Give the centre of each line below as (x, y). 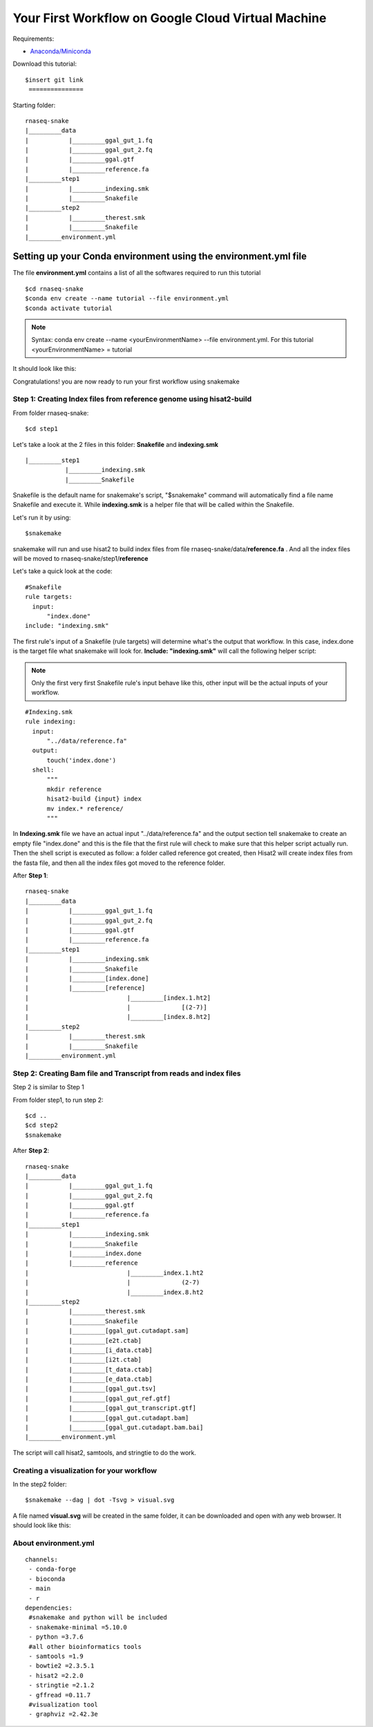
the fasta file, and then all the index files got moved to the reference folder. (119, 863)
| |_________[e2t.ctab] (83, 1340)
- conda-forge (52, 1569)
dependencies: (49, 1608)
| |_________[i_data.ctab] (89, 1350)
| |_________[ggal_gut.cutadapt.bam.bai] (114, 1428)
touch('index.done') (82, 760)
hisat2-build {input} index (94, 799)
